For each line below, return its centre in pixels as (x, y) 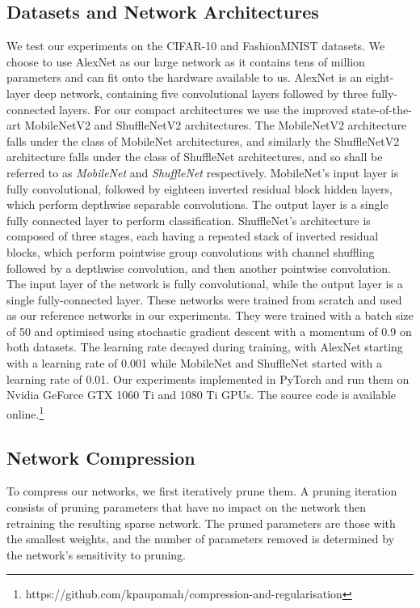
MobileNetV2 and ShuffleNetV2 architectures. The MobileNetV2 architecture (216, 125)
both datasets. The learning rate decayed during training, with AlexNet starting (205, 347)
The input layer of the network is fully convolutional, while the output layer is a (205, 284)
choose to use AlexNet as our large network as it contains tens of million (186, 61)
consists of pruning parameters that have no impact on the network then (186, 506)
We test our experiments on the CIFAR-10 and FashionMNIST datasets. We (196, 46)
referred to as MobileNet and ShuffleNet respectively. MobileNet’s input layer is (203, 172)
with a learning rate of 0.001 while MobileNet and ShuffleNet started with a (194, 363)
